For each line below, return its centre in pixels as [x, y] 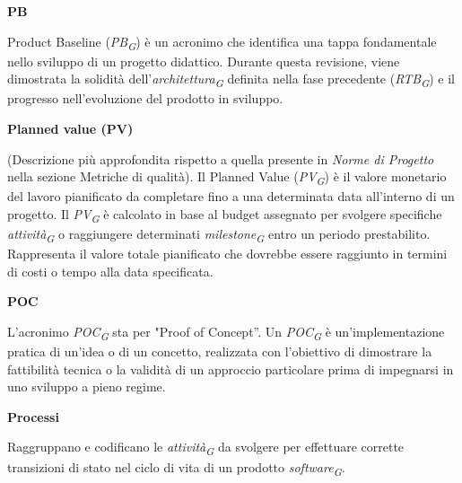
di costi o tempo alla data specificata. [110, 271]
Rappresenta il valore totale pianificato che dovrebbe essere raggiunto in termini [227, 254]
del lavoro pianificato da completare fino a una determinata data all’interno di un [231, 196]
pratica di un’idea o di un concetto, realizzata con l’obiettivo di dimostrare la [220, 351]
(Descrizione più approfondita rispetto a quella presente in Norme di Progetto [221, 158]
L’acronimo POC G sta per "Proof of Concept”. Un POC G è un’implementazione [226, 332]
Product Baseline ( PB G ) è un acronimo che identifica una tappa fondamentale [222, 42]
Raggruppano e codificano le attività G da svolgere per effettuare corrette [206, 448]
